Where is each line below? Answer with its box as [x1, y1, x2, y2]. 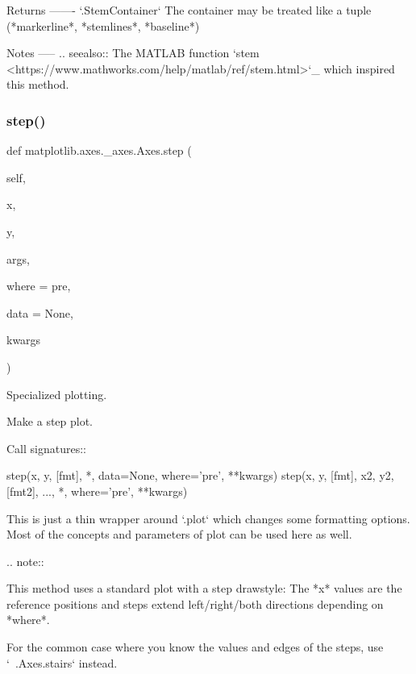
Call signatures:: [6, 439, 86, 456]
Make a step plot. [6, 413, 94, 430]
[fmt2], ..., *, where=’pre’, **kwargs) [6, 482, 188, 499]
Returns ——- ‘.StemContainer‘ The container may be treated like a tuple [6, 2, 372, 18]
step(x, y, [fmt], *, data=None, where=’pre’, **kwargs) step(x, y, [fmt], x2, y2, [6, 467, 394, 484]
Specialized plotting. [6, 385, 107, 402]
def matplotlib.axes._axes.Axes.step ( [6, 142, 192, 159]
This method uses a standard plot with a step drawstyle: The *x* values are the [6, 580, 402, 597]
